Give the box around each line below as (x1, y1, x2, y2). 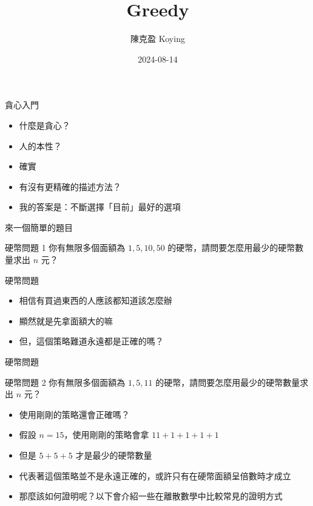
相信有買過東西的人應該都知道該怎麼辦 (19, 294, 172, 307)
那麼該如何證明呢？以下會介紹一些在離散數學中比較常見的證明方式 (19, 490, 283, 502)
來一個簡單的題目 (5, 221, 73, 233)
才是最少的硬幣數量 (75, 449, 152, 461)
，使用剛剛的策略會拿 (64, 428, 149, 441)
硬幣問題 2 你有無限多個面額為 (5, 375, 126, 388)
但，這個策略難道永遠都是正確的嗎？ (19, 335, 164, 347)
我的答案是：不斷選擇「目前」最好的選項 (19, 200, 181, 213)
